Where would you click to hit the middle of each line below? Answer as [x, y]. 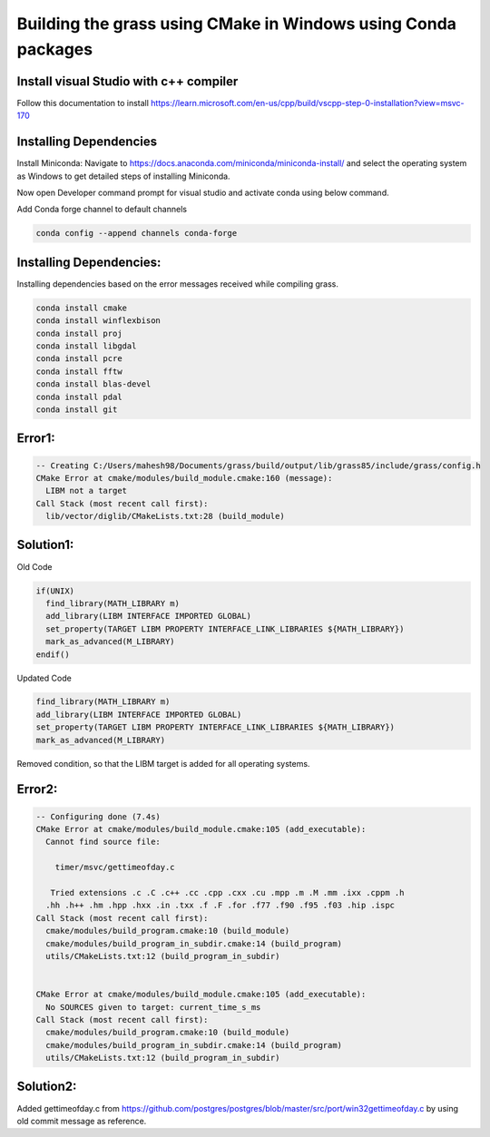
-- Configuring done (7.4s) [98, 816]
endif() [53, 654]
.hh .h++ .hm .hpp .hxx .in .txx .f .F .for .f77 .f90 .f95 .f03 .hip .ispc [220, 906]
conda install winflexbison [98, 321]
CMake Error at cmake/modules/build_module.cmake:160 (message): [184, 478]
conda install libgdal [86, 346]
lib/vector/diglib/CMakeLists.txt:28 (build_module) [165, 516]
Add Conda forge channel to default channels [102, 210]
